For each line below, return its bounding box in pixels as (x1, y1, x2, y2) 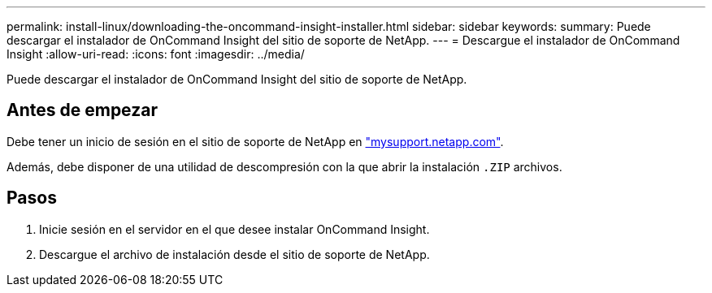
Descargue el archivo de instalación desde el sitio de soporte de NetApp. (39, 247, 430, 261)
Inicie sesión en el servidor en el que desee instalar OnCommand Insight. (39, 222, 430, 236)
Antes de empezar (7, 100, 158, 121)
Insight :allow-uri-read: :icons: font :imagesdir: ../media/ (7, 47, 305, 61)
